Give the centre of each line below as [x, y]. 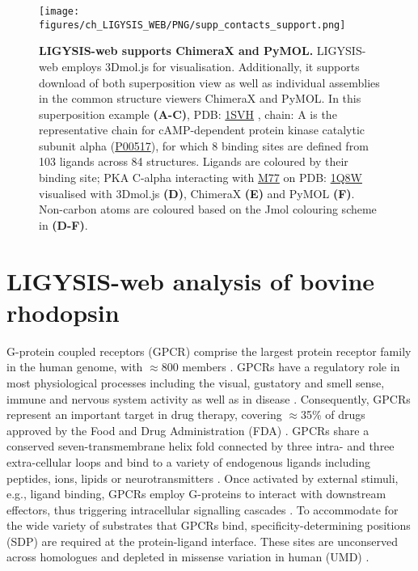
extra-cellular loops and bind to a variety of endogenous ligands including [188, 461]
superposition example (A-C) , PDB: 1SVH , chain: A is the [188, 114]
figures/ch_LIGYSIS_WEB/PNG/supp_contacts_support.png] [192, 25]
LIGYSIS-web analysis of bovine [191, 280]
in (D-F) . [63, 224]
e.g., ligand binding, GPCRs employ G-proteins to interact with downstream [196, 494]
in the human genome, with [75, 367]
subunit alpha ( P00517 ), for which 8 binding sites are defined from [204, 145]
